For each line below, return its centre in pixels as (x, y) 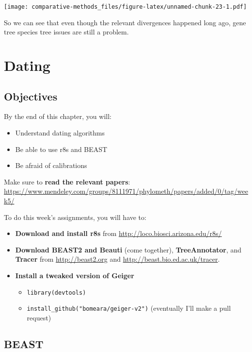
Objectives (31, 96)
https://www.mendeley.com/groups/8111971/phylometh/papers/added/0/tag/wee (126, 191)
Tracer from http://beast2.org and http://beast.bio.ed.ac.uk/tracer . (118, 259)
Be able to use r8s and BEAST (61, 149)
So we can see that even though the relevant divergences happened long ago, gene (125, 22)
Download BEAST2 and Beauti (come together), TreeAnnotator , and (128, 249)
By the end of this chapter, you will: (58, 116)
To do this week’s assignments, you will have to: (75, 217)
